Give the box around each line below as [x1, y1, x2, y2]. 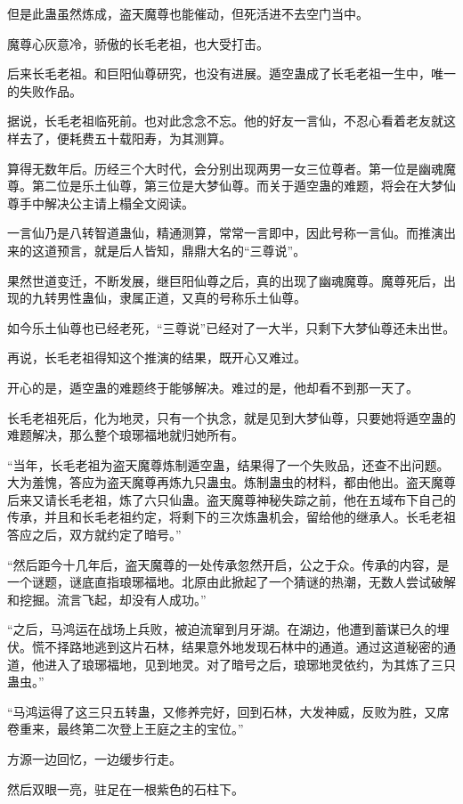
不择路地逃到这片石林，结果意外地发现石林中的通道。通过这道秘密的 [44, 638, 443, 656]
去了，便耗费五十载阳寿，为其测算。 [19, 128, 231, 147]
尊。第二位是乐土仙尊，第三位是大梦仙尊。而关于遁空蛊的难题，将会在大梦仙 [7, 176, 456, 195]
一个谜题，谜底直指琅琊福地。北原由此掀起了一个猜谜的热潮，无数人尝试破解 [7, 573, 456, 591]
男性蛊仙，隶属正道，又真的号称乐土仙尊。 [56, 288, 306, 307]
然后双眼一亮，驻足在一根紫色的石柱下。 [7, 779, 244, 798]
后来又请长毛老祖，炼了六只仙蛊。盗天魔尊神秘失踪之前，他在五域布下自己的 [7, 490, 456, 508]
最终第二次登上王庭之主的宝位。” [56, 719, 244, 738]
